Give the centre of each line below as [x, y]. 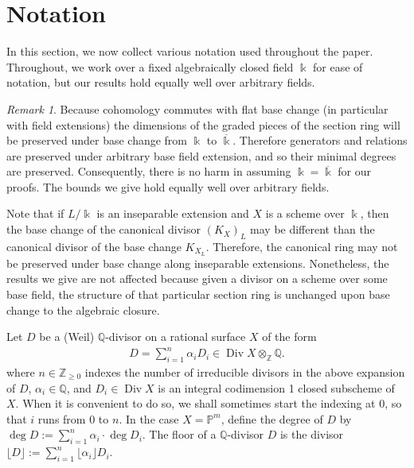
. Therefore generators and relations [320, 140]
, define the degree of [272, 418]
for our [355, 171]
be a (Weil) [67, 336]
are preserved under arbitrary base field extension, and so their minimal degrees [201, 155]
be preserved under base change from [97, 140]
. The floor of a [179, 434]
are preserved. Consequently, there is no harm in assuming [149, 171]
